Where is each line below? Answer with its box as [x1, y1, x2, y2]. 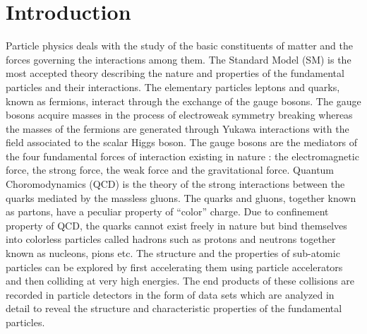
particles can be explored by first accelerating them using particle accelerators [6, 259, 343, 274]
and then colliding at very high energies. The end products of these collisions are [6, 273, 355, 288]
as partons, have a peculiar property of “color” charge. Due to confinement [6, 204, 329, 219]
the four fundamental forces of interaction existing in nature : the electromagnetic [6, 148, 359, 163]
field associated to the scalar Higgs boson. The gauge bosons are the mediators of [6, 135, 358, 150]
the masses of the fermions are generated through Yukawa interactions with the [6, 121, 349, 136]
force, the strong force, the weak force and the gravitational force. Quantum [6, 162, 335, 177]
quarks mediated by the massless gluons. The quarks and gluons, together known [6, 190, 356, 205]
